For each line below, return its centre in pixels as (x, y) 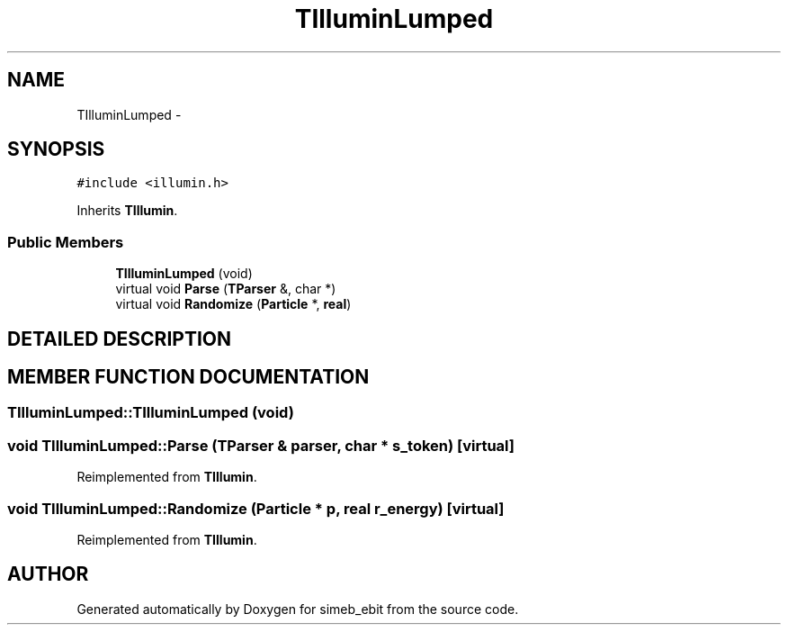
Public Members (66, 242)
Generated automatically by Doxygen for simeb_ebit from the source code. (298, 609)
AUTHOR (48, 574)
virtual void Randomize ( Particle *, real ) (233, 304)
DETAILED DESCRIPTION (120, 339)
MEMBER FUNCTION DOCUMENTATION (188, 377)
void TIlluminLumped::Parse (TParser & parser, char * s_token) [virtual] (261, 445)
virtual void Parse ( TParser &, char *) (226, 289)
